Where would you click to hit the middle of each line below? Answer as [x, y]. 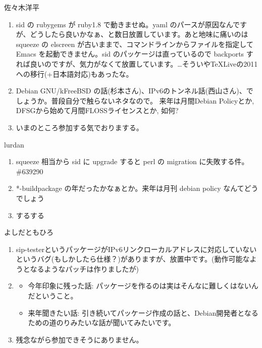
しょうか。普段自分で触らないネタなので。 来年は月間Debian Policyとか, [135, 100]
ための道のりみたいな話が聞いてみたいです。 [102, 322]
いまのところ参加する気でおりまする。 [80, 127]
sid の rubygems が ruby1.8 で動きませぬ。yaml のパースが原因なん [124, 24]
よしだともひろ [29, 232]
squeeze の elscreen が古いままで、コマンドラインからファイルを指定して [135, 44]
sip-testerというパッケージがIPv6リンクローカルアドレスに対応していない [136, 249]
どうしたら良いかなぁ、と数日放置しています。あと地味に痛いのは [139, 34]
